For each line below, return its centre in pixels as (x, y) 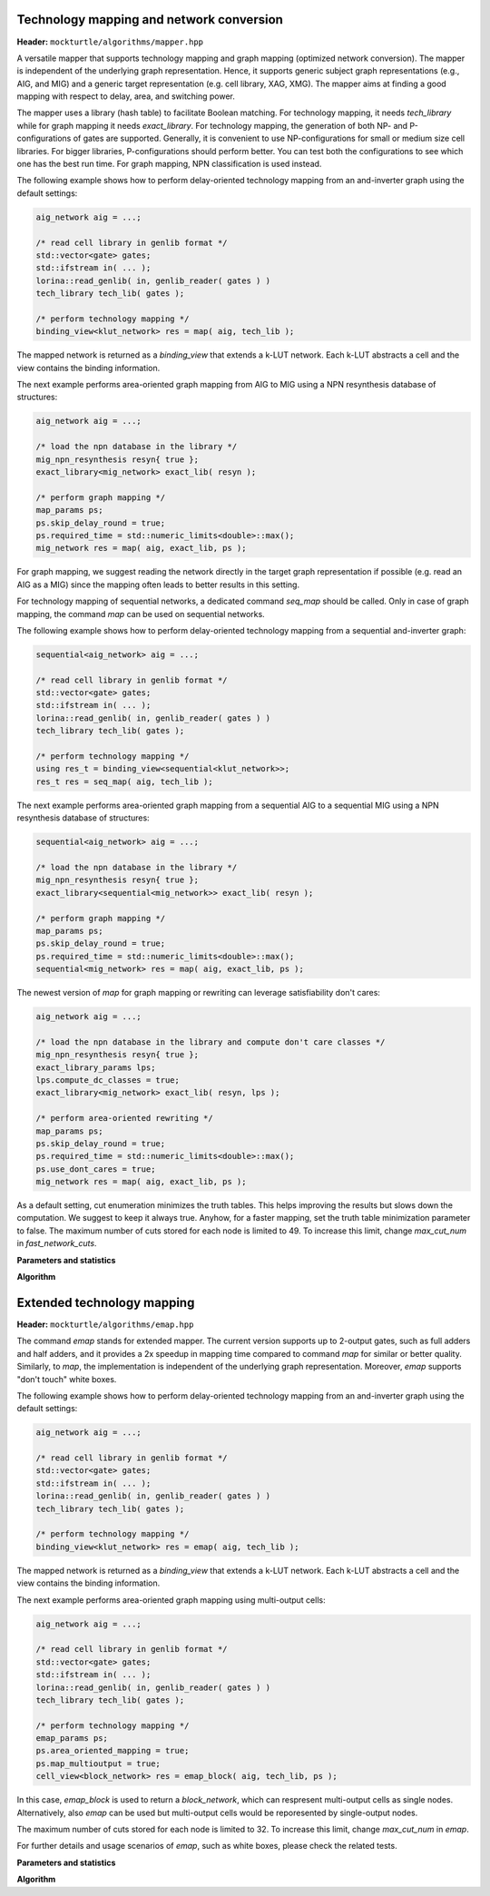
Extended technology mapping (106, 1302)
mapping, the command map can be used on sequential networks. (141, 614)
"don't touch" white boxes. (67, 1379)
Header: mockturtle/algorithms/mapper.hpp (110, 42)
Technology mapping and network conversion (150, 20)
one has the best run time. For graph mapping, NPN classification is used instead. (169, 164)
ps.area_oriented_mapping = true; (113, 1751)
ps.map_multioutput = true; (98, 1763)
